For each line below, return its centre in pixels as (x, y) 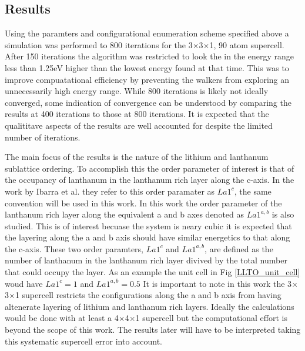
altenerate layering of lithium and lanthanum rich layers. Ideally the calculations (150, 306)
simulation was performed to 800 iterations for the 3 (99, 44)
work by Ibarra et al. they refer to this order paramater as (110, 191)
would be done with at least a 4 (62, 318)
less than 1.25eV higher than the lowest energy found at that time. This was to (147, 67)
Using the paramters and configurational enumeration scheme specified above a (147, 33)
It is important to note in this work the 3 (217, 283)
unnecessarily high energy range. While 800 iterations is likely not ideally (137, 91)
